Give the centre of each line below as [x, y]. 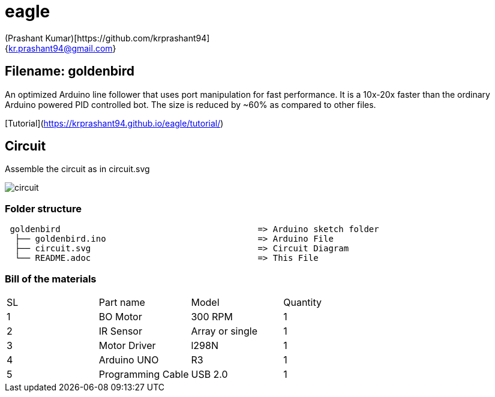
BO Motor [120, 316]
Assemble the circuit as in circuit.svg [77, 169]
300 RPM [212, 316]
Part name [122, 302]
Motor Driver [127, 345]
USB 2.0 [209, 374]
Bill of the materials [51, 279]
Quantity [302, 302]
